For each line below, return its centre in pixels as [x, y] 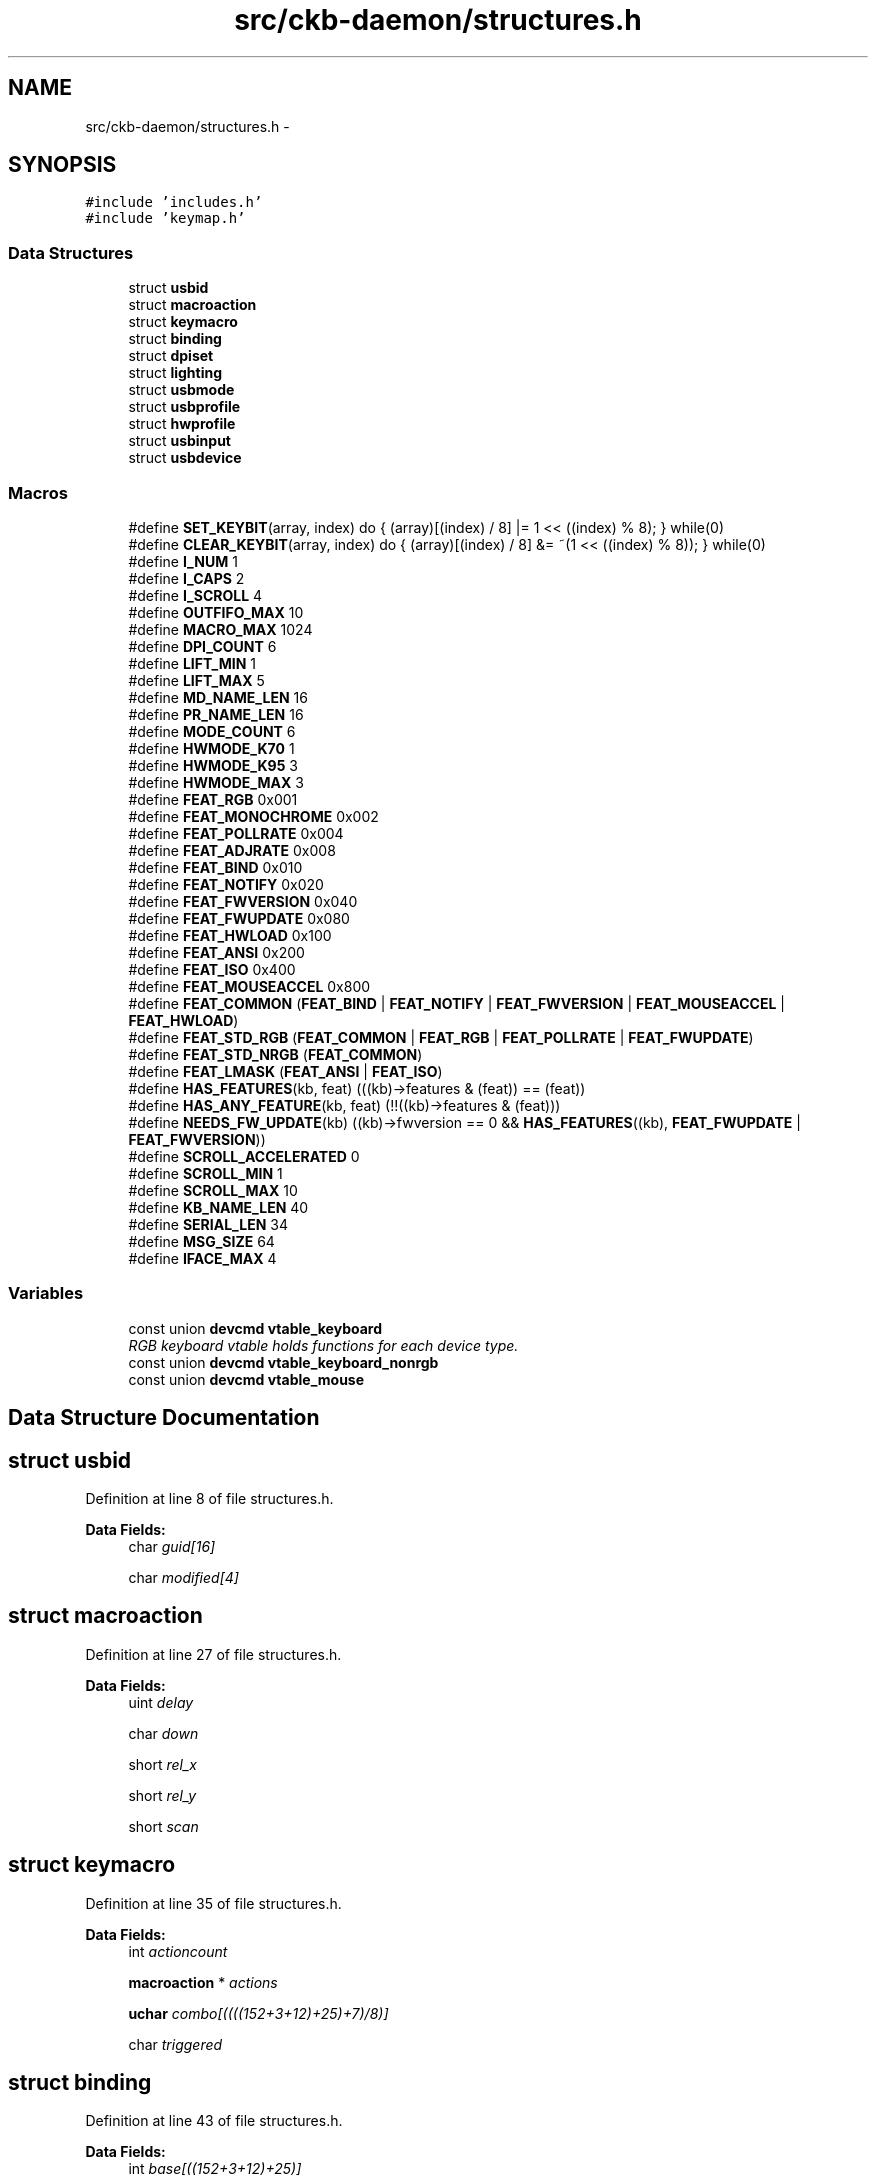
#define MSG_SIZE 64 [201, 1241]
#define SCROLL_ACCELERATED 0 [244, 1156]
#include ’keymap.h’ [165, 218]
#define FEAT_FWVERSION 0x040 [243, 901]
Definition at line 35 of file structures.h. [213, 1903]
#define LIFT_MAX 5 [196, 680]
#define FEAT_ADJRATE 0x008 [232, 850]
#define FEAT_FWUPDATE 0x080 [239, 918]
